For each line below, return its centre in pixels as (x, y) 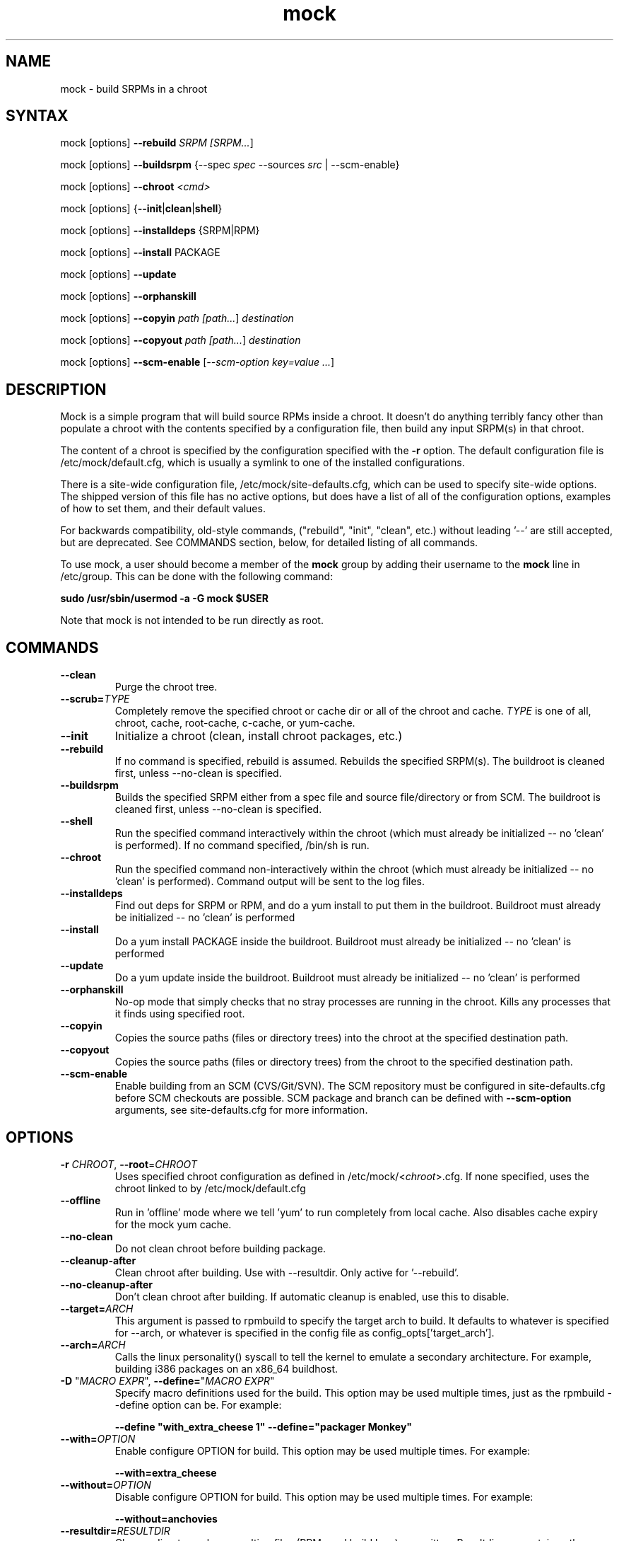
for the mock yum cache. (173, 1224)
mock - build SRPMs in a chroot (134, 88)
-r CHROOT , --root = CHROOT (129, 1164)
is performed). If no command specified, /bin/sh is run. (242, 845)
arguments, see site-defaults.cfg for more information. (241, 1110)
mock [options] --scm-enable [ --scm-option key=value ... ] (198, 362)
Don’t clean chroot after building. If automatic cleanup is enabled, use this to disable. (312, 1296)
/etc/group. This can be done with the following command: (197, 577)
